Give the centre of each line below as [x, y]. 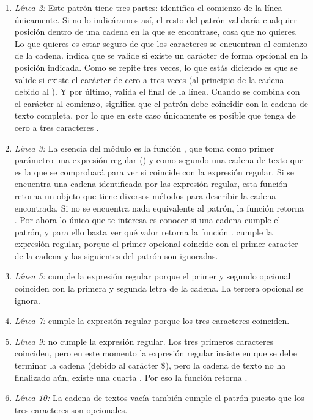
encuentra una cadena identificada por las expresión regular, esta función [151, 184]
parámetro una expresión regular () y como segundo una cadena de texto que [159, 160]
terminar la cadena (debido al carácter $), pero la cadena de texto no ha [150, 365]
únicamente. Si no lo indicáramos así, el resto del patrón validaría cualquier [156, 19]
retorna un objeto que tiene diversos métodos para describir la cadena [145, 195]
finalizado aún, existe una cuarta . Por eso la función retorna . [131, 377]
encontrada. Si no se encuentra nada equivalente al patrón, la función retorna [159, 208]
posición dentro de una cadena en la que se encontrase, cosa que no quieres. [156, 31]
